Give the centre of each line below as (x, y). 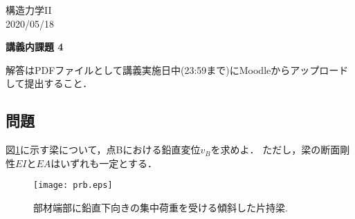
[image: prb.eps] (73, 185)
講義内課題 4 (35, 47)
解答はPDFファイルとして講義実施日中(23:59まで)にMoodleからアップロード (177, 69)
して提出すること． (49, 83)
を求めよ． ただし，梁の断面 (275, 150)
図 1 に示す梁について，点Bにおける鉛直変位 (103, 150)
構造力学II (29, 10)
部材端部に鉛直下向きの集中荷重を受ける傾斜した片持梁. (161, 208)
